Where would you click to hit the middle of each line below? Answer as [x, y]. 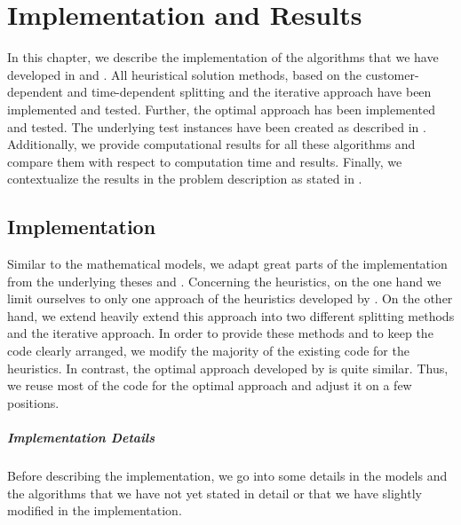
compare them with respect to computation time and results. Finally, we [205, 161]
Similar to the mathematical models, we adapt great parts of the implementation [227, 264]
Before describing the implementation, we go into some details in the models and [227, 475]
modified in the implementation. [95, 510]
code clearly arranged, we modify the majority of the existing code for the [208, 351]
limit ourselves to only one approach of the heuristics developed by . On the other [230, 298]
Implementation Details [81, 438]
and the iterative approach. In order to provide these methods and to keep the [220, 333]
